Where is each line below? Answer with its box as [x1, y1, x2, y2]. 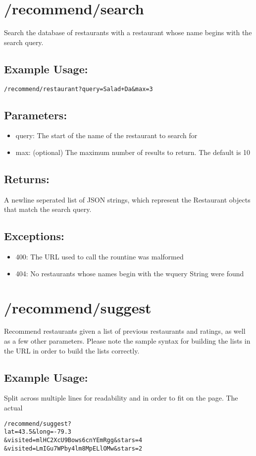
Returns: [4, 171, 50, 186]
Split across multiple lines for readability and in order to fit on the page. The [4, 393, 238, 403]
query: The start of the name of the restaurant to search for [15, 130, 198, 141]
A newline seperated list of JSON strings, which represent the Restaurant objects [4, 194, 251, 204]
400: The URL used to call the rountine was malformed [15, 252, 184, 262]
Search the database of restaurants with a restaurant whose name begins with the [4, 27, 252, 38]
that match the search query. [4, 204, 92, 214]
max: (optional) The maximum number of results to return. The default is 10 [15, 147, 251, 157]
